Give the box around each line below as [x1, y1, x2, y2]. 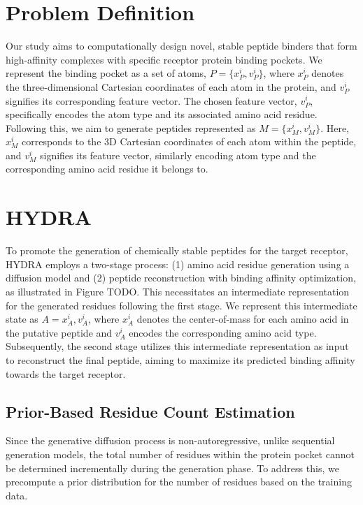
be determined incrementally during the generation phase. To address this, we [6, 460, 339, 475]
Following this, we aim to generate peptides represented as [6, 120, 256, 135]
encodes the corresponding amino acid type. [129, 325, 317, 339]
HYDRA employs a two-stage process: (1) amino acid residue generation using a [6, 256, 350, 271]
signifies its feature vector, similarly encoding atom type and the [39, 147, 316, 162]
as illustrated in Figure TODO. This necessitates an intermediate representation [6, 284, 350, 298]
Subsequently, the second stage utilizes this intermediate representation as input [6, 339, 349, 353]
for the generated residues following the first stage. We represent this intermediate [6, 298, 357, 312]
